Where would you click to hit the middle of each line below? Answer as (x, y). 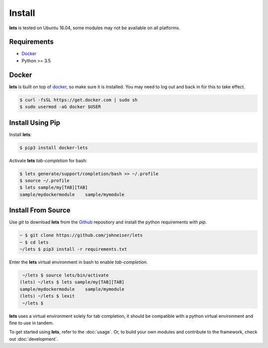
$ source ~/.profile (44, 180)
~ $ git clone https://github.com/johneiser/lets (81, 235)
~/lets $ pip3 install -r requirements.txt (73, 249)
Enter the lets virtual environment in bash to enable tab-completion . (79, 262)
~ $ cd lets (34, 242)
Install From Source (40, 210)
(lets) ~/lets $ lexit (47, 296)
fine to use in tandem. (32, 323)
